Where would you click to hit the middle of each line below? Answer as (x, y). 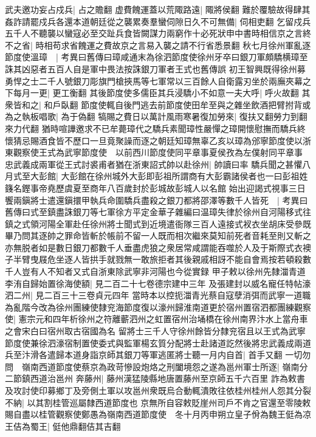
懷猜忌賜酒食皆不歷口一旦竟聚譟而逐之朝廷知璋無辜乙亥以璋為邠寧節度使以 (154, 140)
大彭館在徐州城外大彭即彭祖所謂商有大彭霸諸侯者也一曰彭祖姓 (184, 176)
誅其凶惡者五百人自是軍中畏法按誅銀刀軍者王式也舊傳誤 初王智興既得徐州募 (155, 68)
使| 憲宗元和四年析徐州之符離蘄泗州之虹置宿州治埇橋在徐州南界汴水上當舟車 (156, 319)
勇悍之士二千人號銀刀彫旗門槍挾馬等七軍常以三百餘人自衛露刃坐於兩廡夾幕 (154, 81)
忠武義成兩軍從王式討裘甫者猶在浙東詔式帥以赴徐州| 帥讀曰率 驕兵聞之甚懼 (154, 164)
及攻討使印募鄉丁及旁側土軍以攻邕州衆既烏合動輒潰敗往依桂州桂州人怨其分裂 (158, 390)
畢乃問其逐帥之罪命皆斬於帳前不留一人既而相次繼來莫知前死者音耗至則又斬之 (158, 236)
